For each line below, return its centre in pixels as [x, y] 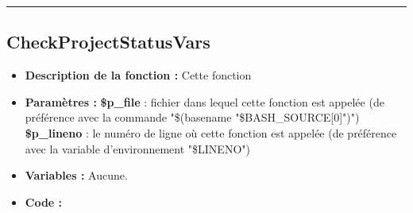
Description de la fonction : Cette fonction [138, 75]
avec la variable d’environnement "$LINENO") [137, 148]
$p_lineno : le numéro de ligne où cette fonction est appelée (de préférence [211, 132]
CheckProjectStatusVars [108, 42]
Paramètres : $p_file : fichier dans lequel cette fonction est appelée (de [205, 101]
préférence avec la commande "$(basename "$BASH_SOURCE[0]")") [192, 117]
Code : [44, 201]
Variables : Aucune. [76, 175]
